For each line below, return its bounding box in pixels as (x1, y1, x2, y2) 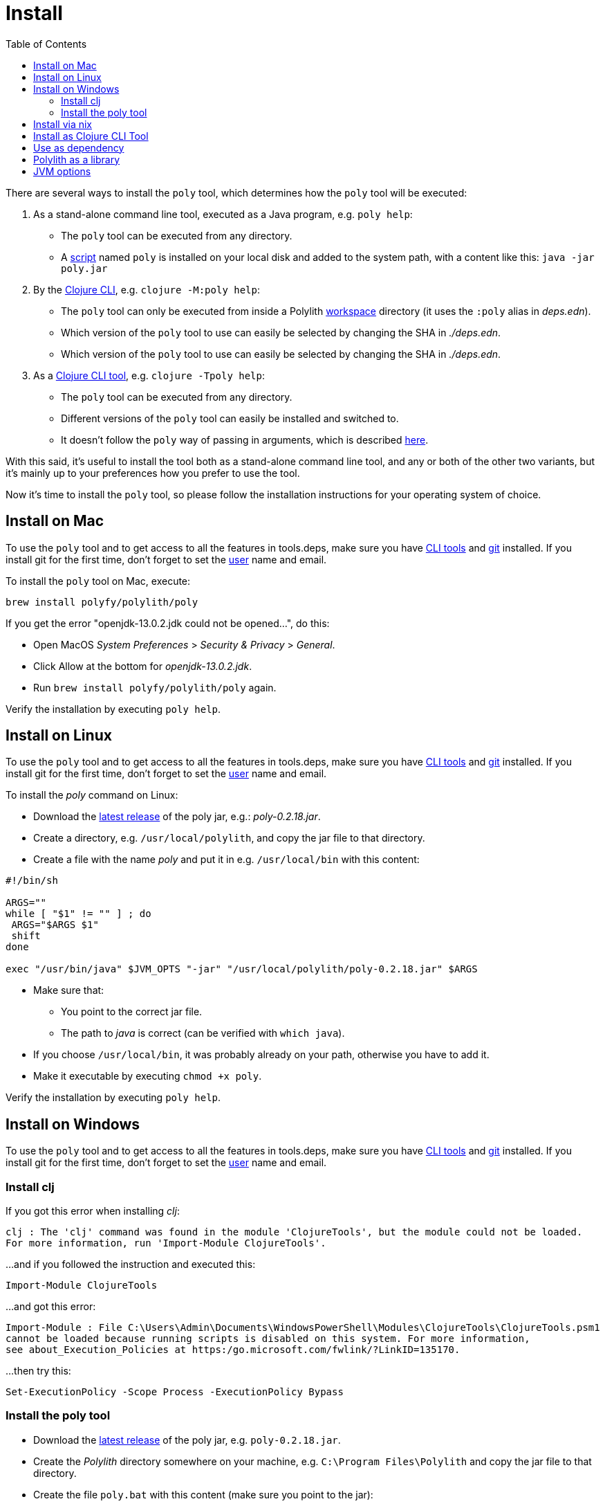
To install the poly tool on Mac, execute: (6, 574, 191, 587)
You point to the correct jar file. (61, 1006, 203, 1018)
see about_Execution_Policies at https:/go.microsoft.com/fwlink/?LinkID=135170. (6, 1344, 460, 1356)
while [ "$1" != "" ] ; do (6, 908, 151, 920)
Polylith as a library (33, 153, 120, 165)
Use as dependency (33, 141, 124, 154)
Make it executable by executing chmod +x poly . (33, 1070, 262, 1082)
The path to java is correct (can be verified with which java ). (61, 1027, 345, 1040)
